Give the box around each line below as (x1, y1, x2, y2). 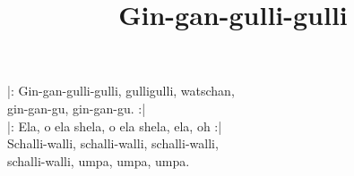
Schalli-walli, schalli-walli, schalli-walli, (7, 134, 219, 153)
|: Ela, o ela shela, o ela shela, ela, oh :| (7, 116, 222, 135)
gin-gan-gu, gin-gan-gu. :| (7, 98, 146, 117)
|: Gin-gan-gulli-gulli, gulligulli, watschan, (7, 81, 235, 100)
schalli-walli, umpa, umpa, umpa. (7, 151, 190, 170)
